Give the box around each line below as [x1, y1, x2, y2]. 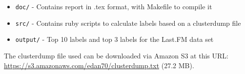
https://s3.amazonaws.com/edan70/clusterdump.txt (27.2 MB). [4, 60, 194, 70]
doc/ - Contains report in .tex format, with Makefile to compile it [15, 1, 212, 11]
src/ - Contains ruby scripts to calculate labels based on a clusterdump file [15, 18, 241, 28]
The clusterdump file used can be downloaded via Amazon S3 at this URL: [4, 50, 228, 60]
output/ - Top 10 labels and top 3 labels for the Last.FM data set [15, 34, 214, 44]
